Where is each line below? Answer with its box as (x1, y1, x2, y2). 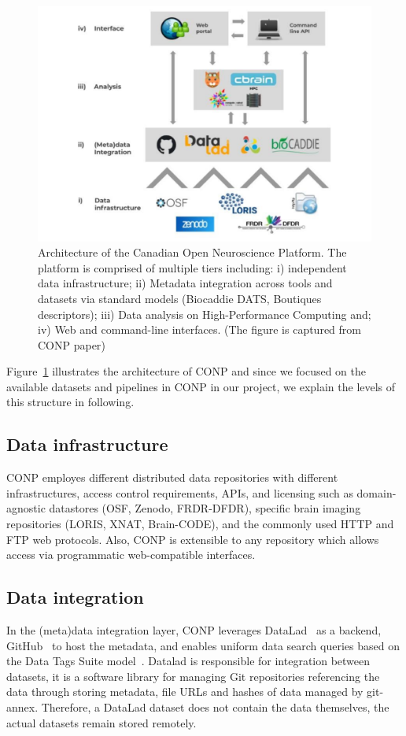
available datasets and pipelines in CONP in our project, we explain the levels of (6, 378, 396, 394)
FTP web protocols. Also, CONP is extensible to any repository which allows (6, 531, 379, 547)
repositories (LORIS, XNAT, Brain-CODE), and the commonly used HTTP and (6, 516, 394, 532)
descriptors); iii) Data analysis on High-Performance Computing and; (38, 305, 371, 322)
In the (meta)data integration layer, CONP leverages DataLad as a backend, (6, 622, 382, 638)
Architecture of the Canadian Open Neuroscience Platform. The (38, 244, 347, 261)
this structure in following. (6, 394, 135, 410)
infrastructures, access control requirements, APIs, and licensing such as (6, 484, 353, 501)
